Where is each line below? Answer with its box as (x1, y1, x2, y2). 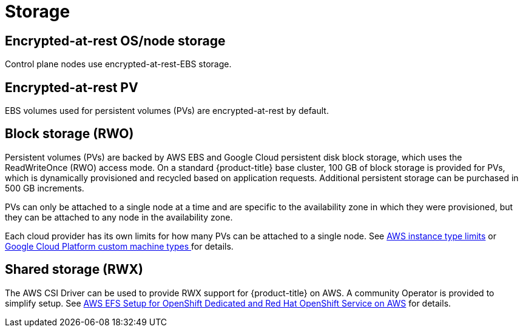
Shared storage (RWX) (5, 262, 144, 277)
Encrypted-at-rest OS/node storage (5, 33, 226, 48)
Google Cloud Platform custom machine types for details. (5, 241, 234, 251)
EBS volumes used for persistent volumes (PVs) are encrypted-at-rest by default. (5, 105, 329, 116)
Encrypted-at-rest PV (5, 79, 138, 95)
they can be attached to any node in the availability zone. (5, 211, 233, 222)
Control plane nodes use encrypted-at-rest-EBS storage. (5, 59, 232, 70)
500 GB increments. (5, 182, 84, 193)
